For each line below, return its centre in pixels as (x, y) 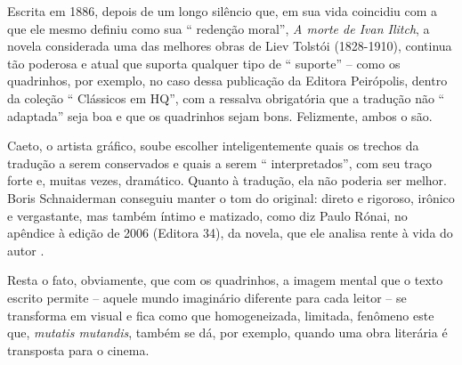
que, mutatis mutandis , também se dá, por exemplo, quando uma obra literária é (227, 333)
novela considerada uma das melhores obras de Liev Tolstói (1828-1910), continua (230, 46)
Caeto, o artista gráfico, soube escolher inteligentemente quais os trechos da (213, 146)
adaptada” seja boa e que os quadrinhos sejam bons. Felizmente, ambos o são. (220, 115)
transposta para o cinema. (78, 349)
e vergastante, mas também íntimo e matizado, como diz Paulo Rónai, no (207, 215)
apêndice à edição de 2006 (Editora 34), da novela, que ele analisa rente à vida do (230, 233)
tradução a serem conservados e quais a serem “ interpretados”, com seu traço (220, 162)
